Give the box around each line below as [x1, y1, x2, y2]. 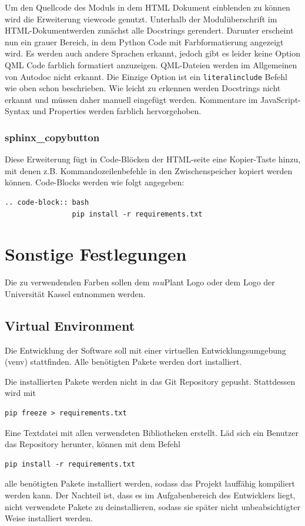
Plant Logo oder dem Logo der [164, 276, 275, 288]
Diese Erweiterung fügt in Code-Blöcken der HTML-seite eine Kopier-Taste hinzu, [5, 153, 301, 165]
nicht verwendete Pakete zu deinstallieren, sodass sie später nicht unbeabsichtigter [5, 500, 300, 512]
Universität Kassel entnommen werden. [5, 287, 146, 299]
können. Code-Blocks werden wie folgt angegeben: [5, 176, 185, 188]
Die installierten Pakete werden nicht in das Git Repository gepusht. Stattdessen [5, 375, 296, 387]
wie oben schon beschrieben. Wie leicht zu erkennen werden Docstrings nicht [5, 82, 281, 94]
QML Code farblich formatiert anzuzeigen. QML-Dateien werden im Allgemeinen [5, 58, 297, 71]
